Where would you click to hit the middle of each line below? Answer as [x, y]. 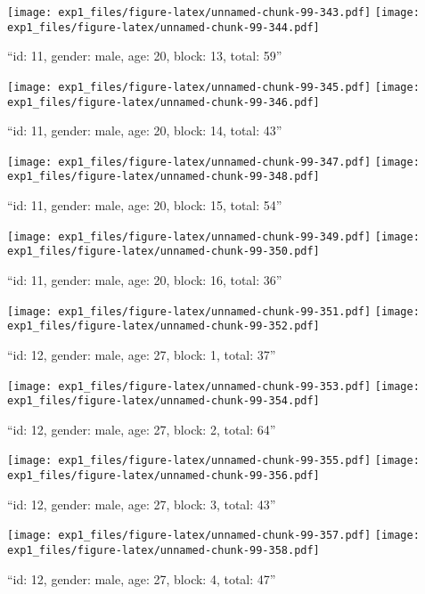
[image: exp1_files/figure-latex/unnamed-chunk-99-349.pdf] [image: [213, 236]
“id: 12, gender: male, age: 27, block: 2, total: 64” [142, 429]
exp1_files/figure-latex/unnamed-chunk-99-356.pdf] [163, 476]
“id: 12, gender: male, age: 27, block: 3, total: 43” [142, 504]
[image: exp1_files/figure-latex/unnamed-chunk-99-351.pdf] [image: [213, 311]
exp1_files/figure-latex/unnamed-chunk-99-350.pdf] [163, 252]
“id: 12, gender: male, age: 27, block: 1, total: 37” [142, 354]
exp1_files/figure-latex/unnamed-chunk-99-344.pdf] [163, 27]
